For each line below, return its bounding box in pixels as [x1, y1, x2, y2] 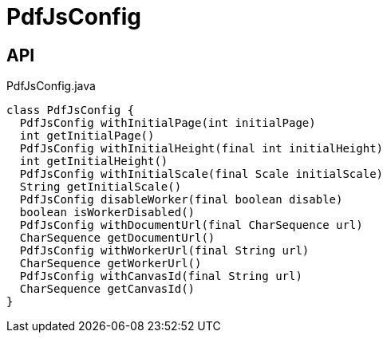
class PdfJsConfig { [6, 104, 135, 117]
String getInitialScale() [19, 180, 182, 194]
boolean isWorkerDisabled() [19, 206, 195, 219]
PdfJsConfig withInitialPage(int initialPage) [19, 116, 316, 130]
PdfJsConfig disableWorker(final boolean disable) [19, 193, 343, 207]
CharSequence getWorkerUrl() [19, 257, 202, 270]
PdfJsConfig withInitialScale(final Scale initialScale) [19, 168, 384, 181]
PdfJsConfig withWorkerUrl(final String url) [19, 244, 310, 258]
